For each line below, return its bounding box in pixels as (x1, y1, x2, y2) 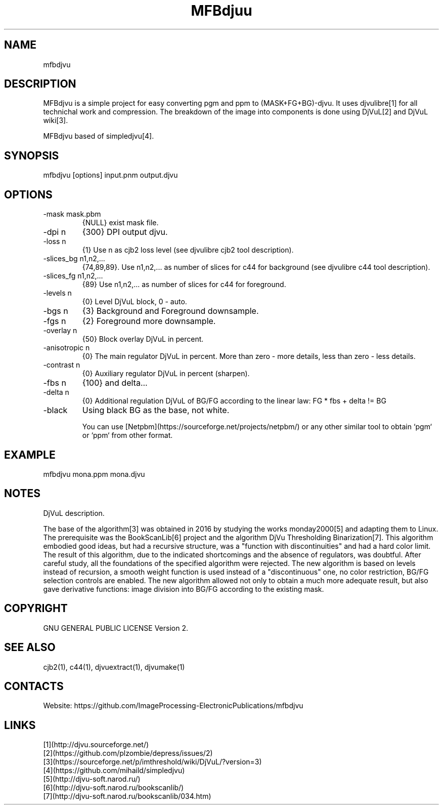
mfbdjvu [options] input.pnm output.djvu (43, 171, 178, 180)
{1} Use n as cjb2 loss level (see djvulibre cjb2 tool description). (82, 246, 294, 255)
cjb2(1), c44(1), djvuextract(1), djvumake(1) (43, 662, 185, 671)
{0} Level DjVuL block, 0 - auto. (82, 297, 187, 306)
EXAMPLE (4, 448, 56, 461)
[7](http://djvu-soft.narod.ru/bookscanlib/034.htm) (43, 792, 211, 801)
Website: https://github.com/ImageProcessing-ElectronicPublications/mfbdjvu (43, 701, 303, 710)
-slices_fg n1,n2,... (43, 271, 103, 280)
